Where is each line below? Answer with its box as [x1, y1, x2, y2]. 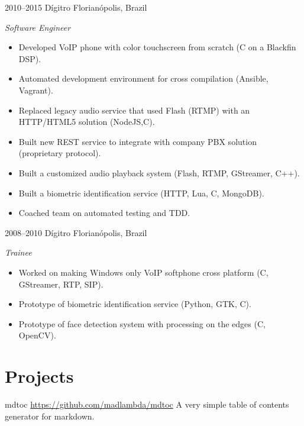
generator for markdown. [5, 409, 95, 422]
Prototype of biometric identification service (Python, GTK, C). [18, 298, 251, 310]
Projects [5, 364, 74, 388]
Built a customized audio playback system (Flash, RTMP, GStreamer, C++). [18, 166, 300, 179]
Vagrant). [18, 83, 53, 96]
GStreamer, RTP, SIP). [18, 277, 104, 290]
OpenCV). [18, 329, 56, 341]
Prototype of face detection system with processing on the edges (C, [18, 317, 266, 330]
